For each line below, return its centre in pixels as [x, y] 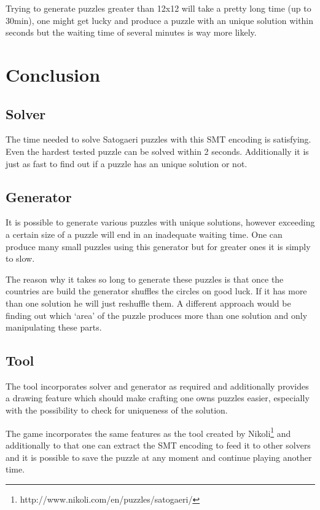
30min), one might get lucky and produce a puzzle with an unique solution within [160, 20]
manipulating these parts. [54, 327]
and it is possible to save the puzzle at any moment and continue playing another [159, 457]
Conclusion [53, 74]
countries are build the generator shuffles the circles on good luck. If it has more [156, 291]
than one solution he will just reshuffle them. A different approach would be [148, 303]
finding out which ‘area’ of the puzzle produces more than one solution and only [157, 315]
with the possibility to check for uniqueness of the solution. [117, 410]
